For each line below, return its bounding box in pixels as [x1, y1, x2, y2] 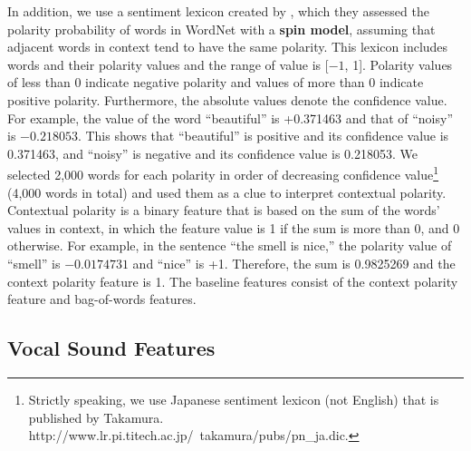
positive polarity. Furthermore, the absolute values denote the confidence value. [7, 90, 447, 109]
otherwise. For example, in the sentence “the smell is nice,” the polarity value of [7, 236, 452, 255]
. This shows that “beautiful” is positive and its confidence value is [77, 126, 449, 145]
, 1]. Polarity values [344, 54, 453, 74]
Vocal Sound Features [7, 334, 216, 362]
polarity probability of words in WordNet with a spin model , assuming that [7, 19, 436, 38]
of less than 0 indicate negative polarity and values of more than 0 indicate [7, 73, 424, 92]
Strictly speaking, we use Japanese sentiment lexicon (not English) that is [28, 389, 439, 408]
